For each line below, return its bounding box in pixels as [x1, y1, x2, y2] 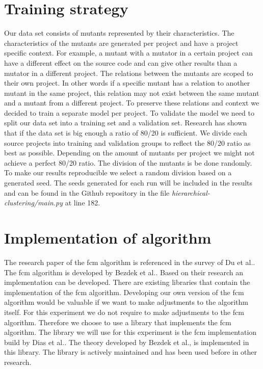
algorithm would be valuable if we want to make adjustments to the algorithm [4, 297, 248, 307]
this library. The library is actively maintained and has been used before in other [4, 347, 257, 357]
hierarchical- [171, 187, 210, 198]
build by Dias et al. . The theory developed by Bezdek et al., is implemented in [4, 336, 249, 347]
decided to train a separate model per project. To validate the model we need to [4, 107, 254, 118]
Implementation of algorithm [4, 227, 212, 248]
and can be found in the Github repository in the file [4, 187, 170, 198]
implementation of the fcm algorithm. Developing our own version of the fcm [4, 286, 244, 297]
